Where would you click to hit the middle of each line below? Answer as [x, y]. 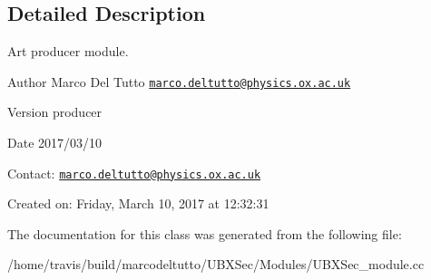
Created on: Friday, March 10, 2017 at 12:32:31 [138, 203]
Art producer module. [68, 51]
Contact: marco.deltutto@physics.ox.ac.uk [134, 173]
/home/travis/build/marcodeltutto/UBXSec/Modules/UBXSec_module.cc [216, 264]
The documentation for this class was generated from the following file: [205, 233]
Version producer [55, 112]
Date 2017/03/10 [55, 143]
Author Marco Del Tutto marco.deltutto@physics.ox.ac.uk [179, 81]
